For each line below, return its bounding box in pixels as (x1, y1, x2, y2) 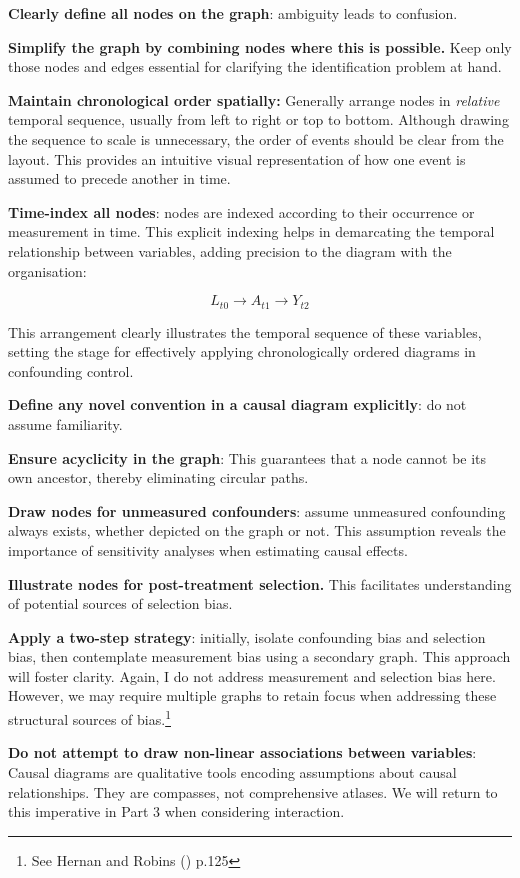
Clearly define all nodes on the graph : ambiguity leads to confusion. (8, 3, 458, 23)
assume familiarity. (8, 413, 123, 434)
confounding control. (8, 360, 134, 381)
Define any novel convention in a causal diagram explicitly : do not (8, 394, 467, 415)
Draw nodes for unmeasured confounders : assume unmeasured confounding (8, 500, 506, 521)
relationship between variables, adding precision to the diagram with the (8, 240, 452, 261)
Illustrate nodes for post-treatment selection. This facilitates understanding (8, 573, 512, 594)
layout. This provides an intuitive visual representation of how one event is (8, 148, 466, 169)
